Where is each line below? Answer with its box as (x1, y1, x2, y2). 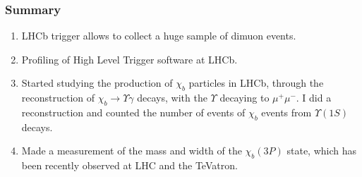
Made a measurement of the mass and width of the (21, 143, 242, 158)
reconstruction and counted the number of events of (21, 105, 246, 119)
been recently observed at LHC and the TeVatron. (21, 158, 238, 173)
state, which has (286, 143, 357, 158)
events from (261, 105, 312, 119)
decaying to (219, 90, 270, 105)
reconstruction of (21, 90, 95, 105)
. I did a (296, 90, 332, 105)
